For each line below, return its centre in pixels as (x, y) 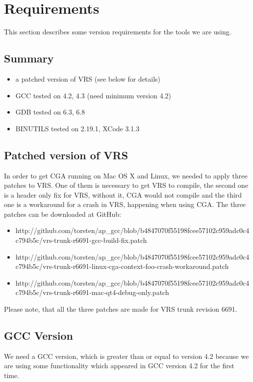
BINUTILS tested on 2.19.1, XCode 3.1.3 (77, 128)
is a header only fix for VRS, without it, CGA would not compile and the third (123, 194)
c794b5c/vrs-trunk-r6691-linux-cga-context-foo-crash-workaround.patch (122, 266)
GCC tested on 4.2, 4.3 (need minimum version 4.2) (93, 95)
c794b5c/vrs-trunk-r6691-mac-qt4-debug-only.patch (92, 292)
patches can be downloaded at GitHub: (63, 214)
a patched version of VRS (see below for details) (88, 78)
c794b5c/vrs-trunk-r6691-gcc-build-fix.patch (81, 240)
